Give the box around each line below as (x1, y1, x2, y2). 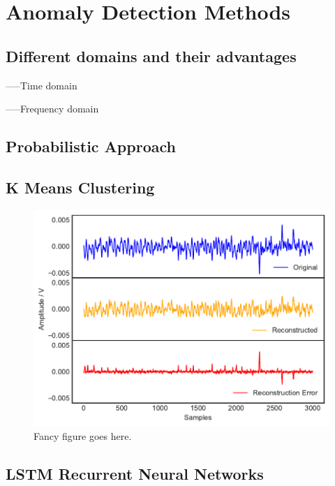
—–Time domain (6, 78, 77, 92)
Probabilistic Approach (6, 135, 176, 157)
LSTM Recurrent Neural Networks (6, 463, 264, 485)
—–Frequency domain (6, 101, 99, 116)
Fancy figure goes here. (33, 429, 132, 443)
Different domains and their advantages (6, 45, 297, 66)
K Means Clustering (6, 176, 155, 198)
